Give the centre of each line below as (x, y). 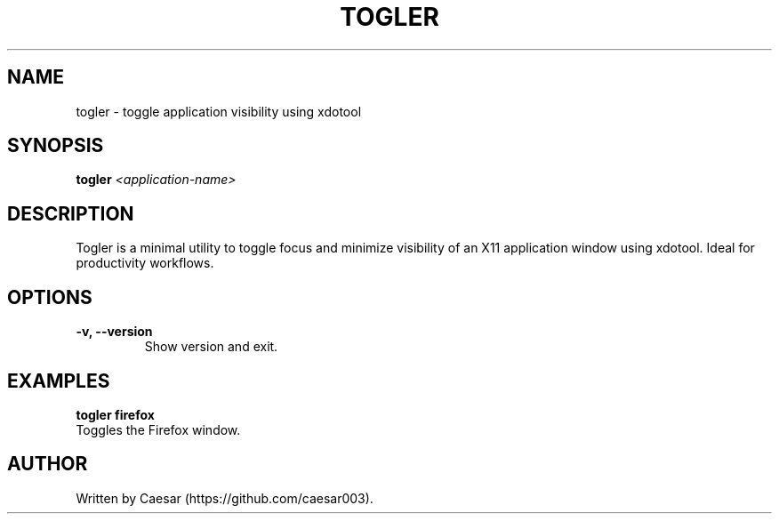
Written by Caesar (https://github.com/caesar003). (225, 498)
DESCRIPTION (71, 213)
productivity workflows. (145, 263)
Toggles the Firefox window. (158, 429)
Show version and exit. (211, 347)
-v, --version (114, 332)
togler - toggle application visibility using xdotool (219, 111)
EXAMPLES (59, 381)
